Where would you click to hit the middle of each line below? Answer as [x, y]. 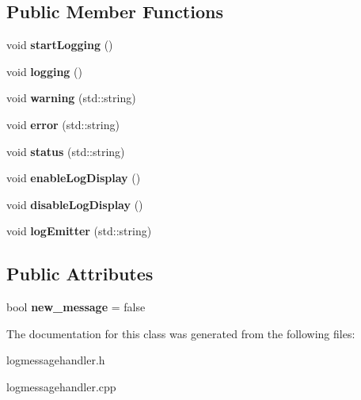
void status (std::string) [66, 151]
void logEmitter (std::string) [79, 231]
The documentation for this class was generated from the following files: [181, 333]
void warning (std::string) [71, 98]
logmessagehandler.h [56, 360]
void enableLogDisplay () [74, 178]
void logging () [44, 71]
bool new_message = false [76, 307]
